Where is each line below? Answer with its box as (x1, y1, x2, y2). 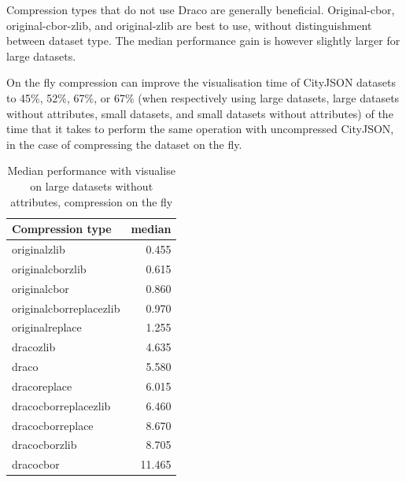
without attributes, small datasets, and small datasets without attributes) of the (6, 105, 393, 121)
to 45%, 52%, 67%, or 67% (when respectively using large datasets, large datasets (6, 89, 400, 106)
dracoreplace (12, 377, 72, 394)
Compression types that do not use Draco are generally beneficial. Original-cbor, (6, 2, 395, 17)
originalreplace (12, 319, 82, 336)
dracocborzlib (12, 436, 77, 453)
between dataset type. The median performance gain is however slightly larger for (6, 32, 400, 49)
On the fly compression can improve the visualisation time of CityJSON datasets (6, 74, 396, 91)
